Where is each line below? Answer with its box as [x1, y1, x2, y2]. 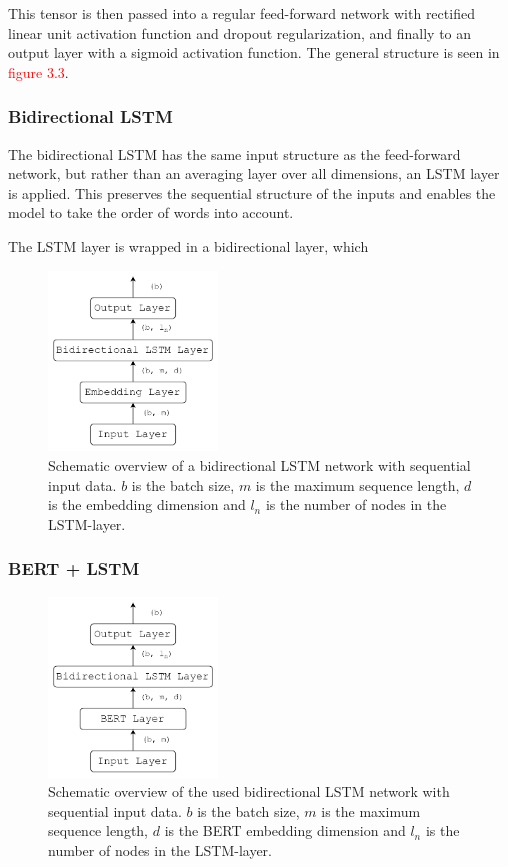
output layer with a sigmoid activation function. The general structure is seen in [8, 42, 500, 63]
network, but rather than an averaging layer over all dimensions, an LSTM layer [8, 163, 500, 184]
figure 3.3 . [8, 61, 69, 82]
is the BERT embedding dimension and [164, 820, 406, 841]
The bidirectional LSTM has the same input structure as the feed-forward [8, 143, 461, 164]
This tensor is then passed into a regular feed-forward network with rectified [8, 3, 475, 23]
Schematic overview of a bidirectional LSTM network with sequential [48, 455, 471, 476]
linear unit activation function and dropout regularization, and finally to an [8, 22, 472, 43]
